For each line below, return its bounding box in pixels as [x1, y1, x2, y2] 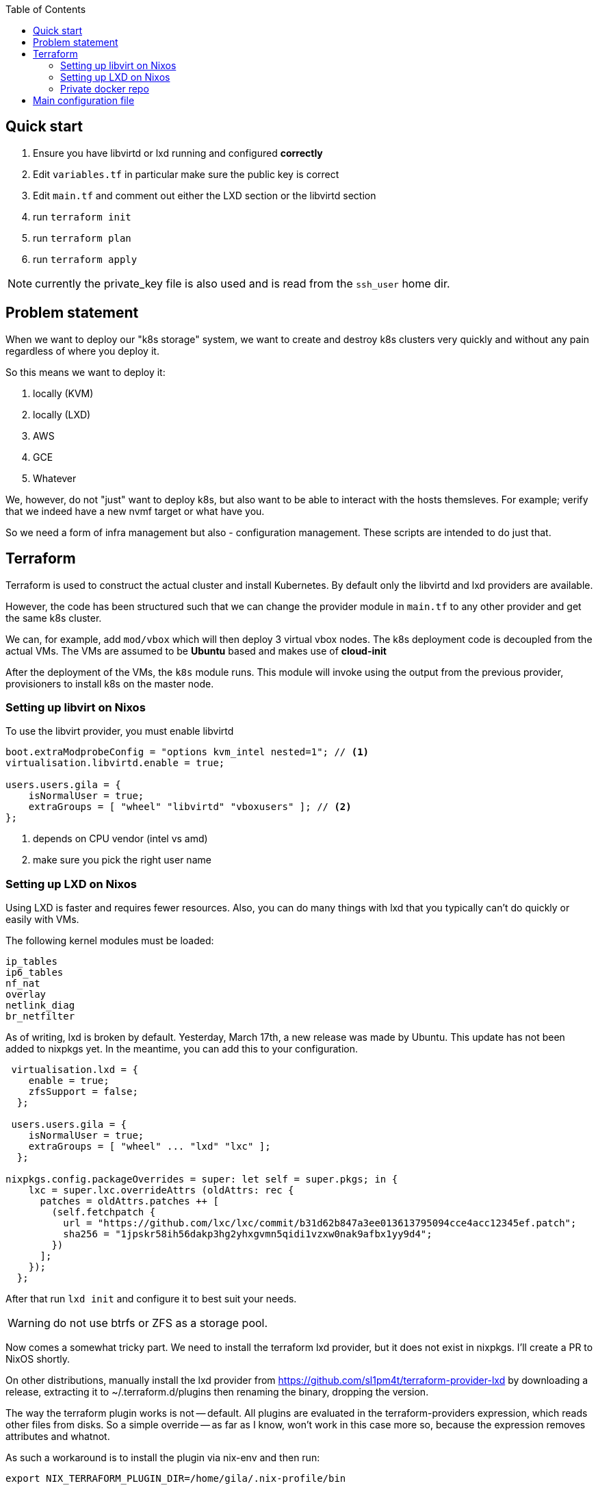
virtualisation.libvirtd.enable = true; [5, 757, 225, 769]
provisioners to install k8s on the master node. [5, 677, 214, 690]
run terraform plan [33, 231, 131, 244]
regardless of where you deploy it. [5, 344, 159, 357]
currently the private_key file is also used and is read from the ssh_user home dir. [35, 276, 450, 290]
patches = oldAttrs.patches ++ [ [40, 1196, 219, 1207]
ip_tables [5, 956, 57, 968]
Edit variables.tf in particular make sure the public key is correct [33, 168, 339, 180]
